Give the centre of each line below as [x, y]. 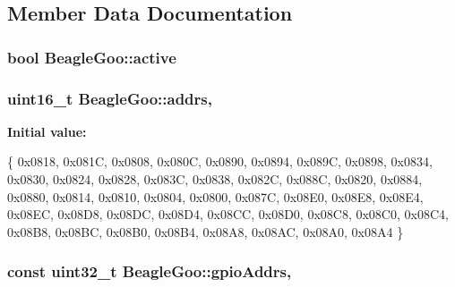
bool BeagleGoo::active [92, 57]
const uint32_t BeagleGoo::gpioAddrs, [150, 271]
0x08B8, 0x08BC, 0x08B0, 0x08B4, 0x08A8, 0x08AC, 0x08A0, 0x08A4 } [206, 231]
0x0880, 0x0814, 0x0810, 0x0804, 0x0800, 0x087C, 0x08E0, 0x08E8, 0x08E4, [215, 196]
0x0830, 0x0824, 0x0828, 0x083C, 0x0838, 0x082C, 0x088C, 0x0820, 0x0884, [215, 179]
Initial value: [47, 131]
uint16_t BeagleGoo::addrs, [110, 98]
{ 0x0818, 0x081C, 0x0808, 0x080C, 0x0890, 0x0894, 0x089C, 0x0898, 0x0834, [220, 161]
